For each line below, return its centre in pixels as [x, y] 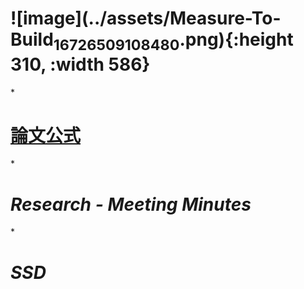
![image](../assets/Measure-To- [146, 18]
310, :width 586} [80, 64]
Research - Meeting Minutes [131, 204]
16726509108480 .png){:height [173, 41]
